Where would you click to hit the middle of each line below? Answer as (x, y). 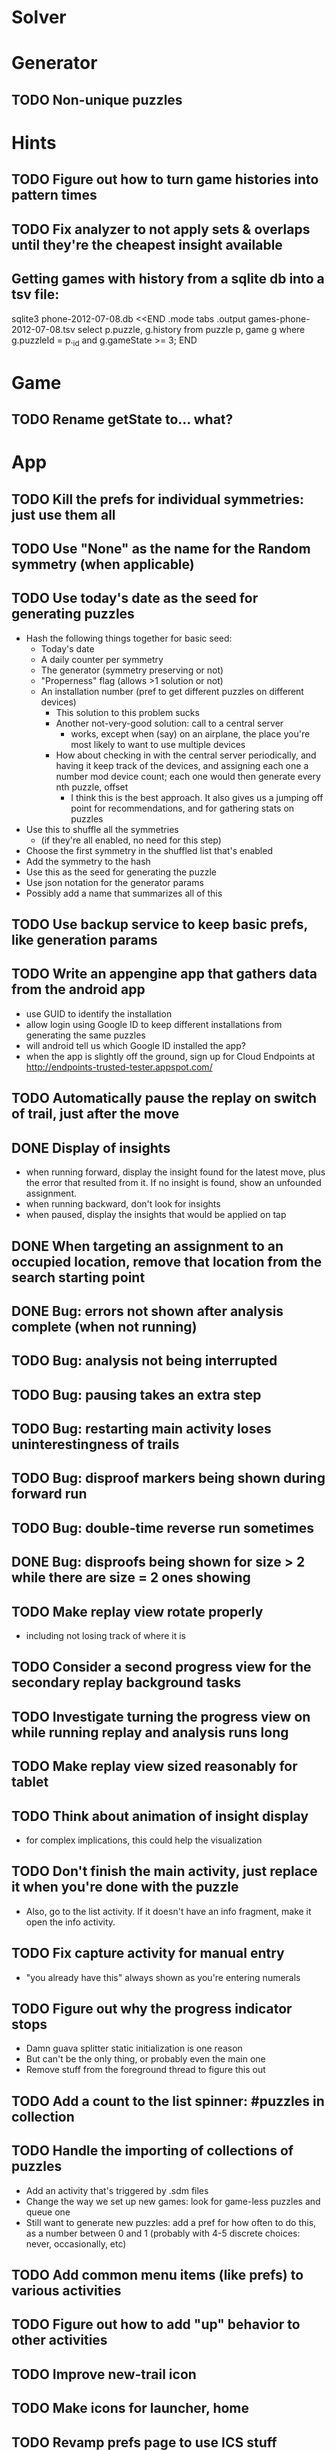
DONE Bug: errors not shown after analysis (147, 1311)
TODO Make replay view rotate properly (137, 1611)
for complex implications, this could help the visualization (144, 1840)
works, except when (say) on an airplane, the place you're (190, 733)
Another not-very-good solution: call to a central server (169, 723)
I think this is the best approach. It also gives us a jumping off (197, 797)
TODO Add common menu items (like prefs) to (157, 2275)
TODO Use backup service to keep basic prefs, (159, 924)
